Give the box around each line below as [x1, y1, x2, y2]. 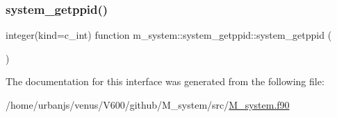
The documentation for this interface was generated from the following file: [6, 74, 324, 89]
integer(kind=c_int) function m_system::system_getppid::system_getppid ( [6, 28, 332, 42]
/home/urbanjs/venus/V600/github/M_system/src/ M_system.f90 [6, 98, 290, 111]
